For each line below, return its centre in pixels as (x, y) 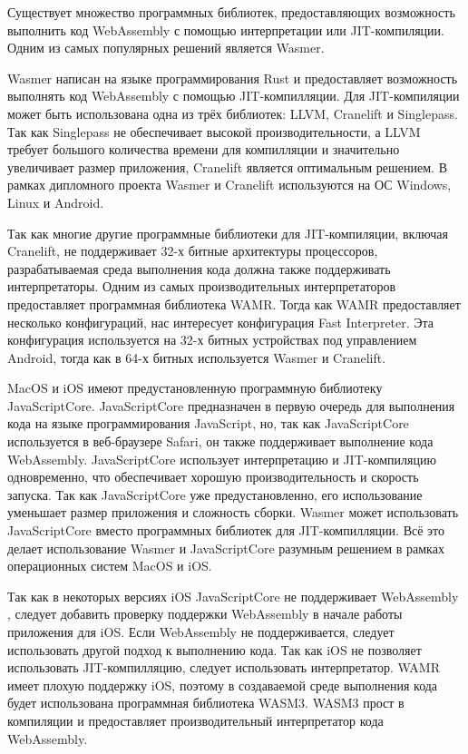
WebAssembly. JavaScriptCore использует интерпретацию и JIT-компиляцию (222, 459)
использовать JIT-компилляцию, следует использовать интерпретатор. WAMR (224, 667)
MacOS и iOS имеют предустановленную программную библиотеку (195, 388)
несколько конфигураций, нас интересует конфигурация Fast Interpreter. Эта (221, 322)
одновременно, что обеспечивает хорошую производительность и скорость (213, 477)
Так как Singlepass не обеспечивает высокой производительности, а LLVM (214, 131)
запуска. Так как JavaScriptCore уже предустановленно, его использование (215, 494)
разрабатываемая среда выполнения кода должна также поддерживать (199, 268)
